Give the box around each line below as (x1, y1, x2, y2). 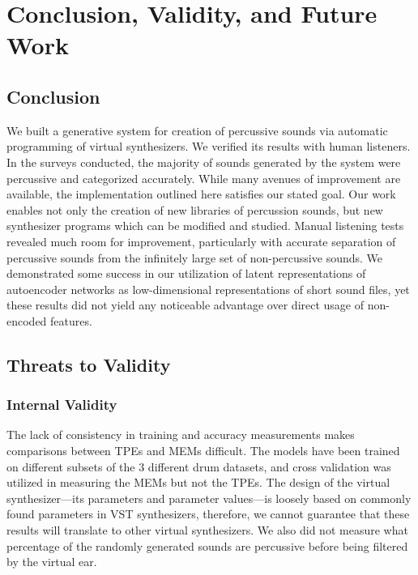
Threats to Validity (6, 351, 171, 377)
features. (50, 312, 92, 329)
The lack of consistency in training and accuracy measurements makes (6, 426, 355, 443)
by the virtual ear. (6, 553, 97, 570)
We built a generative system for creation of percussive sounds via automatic (6, 121, 388, 138)
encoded (6, 312, 47, 329)
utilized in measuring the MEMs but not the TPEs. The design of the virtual (6, 474, 390, 491)
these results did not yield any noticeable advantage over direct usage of (6, 296, 365, 313)
